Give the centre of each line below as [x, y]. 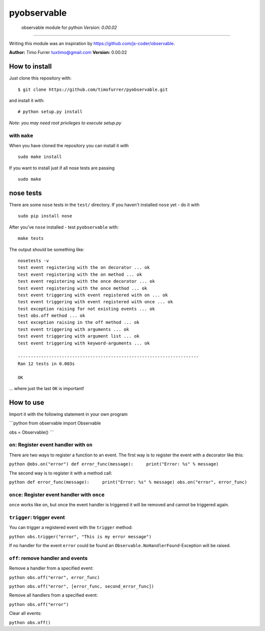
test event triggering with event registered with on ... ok [93, 295]
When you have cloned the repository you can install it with [69, 145]
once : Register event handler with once [57, 495]
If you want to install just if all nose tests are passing [62, 168]
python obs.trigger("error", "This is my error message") [80, 537]
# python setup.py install [50, 112]
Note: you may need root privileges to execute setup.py [65, 123]
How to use [26, 402]
